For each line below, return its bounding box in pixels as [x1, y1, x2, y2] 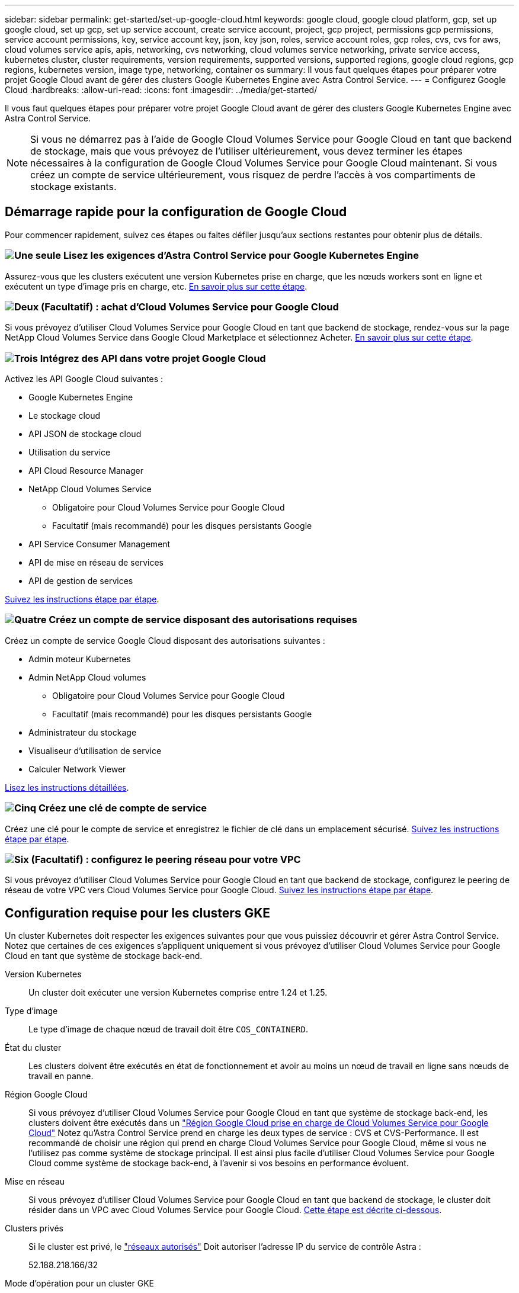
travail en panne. [28, 1071, 94, 1082]
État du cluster [5, 1042, 62, 1053]
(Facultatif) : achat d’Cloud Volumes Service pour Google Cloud [41, 300, 339, 313]
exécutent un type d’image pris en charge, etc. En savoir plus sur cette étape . [5, 281, 307, 291]
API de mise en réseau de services [28, 557, 164, 568]
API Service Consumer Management [28, 539, 171, 550]
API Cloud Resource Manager [28, 466, 143, 476]
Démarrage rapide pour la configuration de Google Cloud [5, 204, 347, 220]
